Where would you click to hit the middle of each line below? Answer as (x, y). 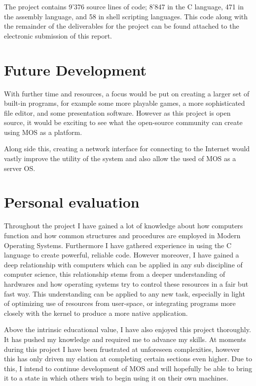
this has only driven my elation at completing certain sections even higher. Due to (128, 359)
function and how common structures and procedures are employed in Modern (122, 235)
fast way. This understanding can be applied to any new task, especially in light (125, 293)
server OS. (20, 168)
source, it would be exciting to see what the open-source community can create (123, 122)
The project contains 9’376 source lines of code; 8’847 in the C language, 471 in (124, 6)
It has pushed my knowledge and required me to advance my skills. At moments (125, 339)
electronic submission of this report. (58, 35)
